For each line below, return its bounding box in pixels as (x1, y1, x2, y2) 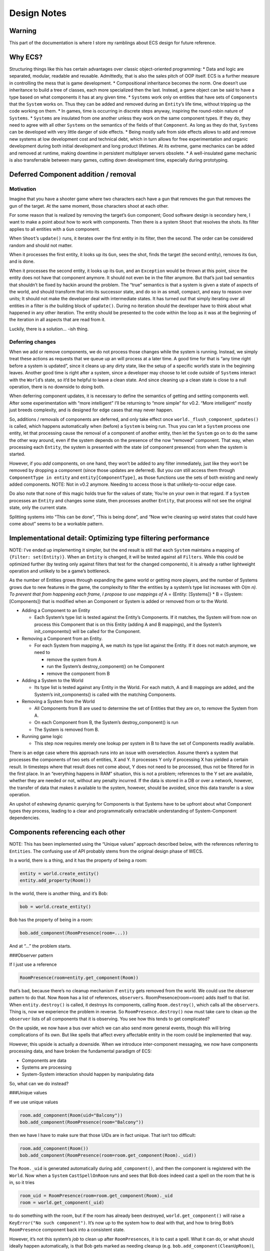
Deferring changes (9, 338, 56, 345)
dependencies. (9, 815, 40, 821)
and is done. (9, 258, 35, 265)
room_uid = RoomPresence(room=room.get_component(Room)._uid (19, 1193, 173, 1198)
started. (9, 451, 25, 457)
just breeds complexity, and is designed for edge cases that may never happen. (9, 407, 173, 413)
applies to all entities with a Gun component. (9, 226, 100, 232)
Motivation (9, 185, 36, 192)
